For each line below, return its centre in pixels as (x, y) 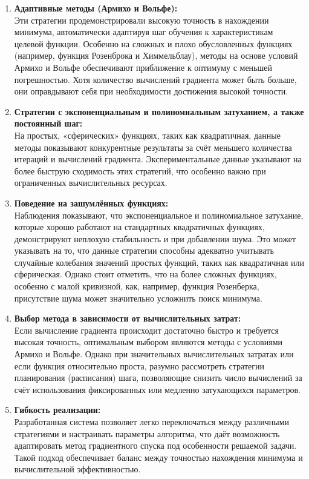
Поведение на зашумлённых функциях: (91, 203)
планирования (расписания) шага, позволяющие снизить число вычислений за (158, 378)
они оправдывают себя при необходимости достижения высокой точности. (151, 91)
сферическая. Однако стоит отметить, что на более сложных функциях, (145, 274)
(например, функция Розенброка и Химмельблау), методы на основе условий (156, 55)
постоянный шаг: (48, 123)
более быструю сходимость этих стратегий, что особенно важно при (140, 170)
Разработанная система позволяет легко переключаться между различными (152, 421)
